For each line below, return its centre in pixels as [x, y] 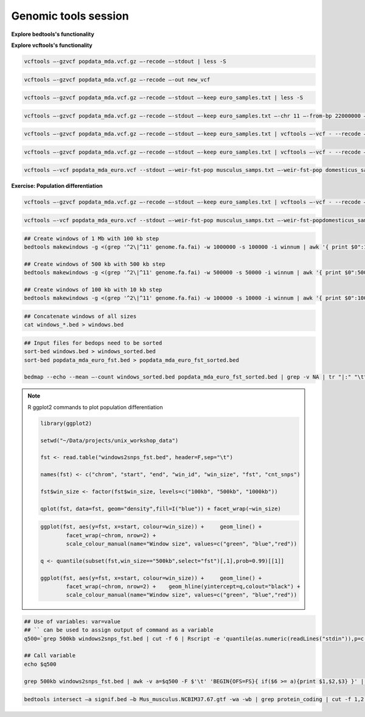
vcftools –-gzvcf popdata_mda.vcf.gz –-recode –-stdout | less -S [125, 61]
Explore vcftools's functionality [52, 45]
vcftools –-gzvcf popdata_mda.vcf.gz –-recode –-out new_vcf [117, 80]
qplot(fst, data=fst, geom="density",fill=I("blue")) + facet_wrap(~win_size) [161, 508]
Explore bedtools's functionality [53, 34]
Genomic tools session [70, 16]
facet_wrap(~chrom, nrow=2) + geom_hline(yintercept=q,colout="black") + [183, 586]
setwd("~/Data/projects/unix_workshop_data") [109, 440]
